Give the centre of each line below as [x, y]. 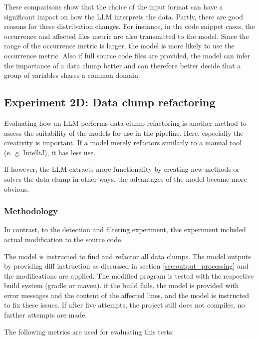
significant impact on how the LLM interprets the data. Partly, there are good [124, 16]
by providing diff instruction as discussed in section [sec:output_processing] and [126, 266]
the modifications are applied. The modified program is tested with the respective [129, 275]
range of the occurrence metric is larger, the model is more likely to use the [119, 46]
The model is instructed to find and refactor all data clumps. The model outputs [128, 256]
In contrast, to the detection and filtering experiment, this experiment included [125, 229]
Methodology [31, 211]
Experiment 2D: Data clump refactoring [110, 102]
